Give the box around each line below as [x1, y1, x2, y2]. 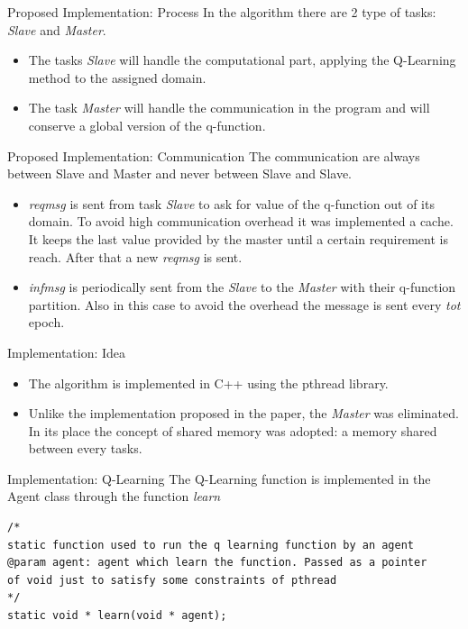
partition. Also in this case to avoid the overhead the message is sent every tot [28, 295, 461, 314]
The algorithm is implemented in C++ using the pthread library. [28, 373, 389, 392]
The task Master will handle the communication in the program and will [28, 98, 430, 117]
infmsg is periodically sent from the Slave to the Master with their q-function [28, 278, 456, 296]
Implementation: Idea [7, 342, 126, 361]
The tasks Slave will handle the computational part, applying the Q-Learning [28, 50, 456, 69]
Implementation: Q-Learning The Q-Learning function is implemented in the [7, 469, 431, 488]
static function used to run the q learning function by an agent [7, 538, 415, 552]
